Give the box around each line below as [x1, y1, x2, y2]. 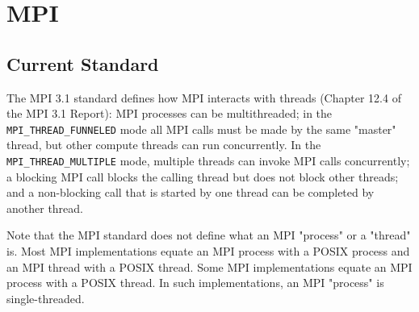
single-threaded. [6, 289, 85, 306]
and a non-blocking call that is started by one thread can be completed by [6, 184, 375, 201]
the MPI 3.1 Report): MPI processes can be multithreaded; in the [6, 105, 333, 122]
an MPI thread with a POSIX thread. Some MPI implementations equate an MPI [6, 258, 413, 275]
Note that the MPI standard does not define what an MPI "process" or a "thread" [6, 227, 411, 243]
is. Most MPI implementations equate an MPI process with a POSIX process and [6, 243, 410, 260]
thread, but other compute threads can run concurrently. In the [6, 136, 321, 153]
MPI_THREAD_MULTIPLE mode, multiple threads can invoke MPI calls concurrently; [6, 152, 410, 169]
